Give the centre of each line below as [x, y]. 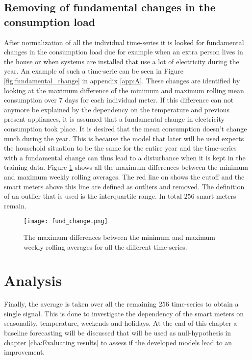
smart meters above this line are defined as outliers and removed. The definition [124, 186]
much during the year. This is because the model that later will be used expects [124, 138]
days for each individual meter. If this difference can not [149, 100]
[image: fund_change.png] [66, 221]
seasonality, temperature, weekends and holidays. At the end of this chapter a [121, 323]
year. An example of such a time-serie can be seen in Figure [94, 71]
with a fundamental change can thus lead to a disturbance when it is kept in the [125, 157]
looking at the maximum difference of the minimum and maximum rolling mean [124, 90]
